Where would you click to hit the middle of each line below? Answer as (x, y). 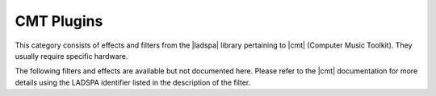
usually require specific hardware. (71, 56)
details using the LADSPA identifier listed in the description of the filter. (133, 82)
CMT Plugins (59, 21)
